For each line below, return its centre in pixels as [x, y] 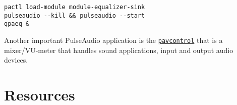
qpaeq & [17, 24]
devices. [16, 60]
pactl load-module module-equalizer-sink [75, 7]
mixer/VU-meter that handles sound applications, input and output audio [119, 50]
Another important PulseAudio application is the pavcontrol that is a [113, 40]
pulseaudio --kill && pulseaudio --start [75, 15]
